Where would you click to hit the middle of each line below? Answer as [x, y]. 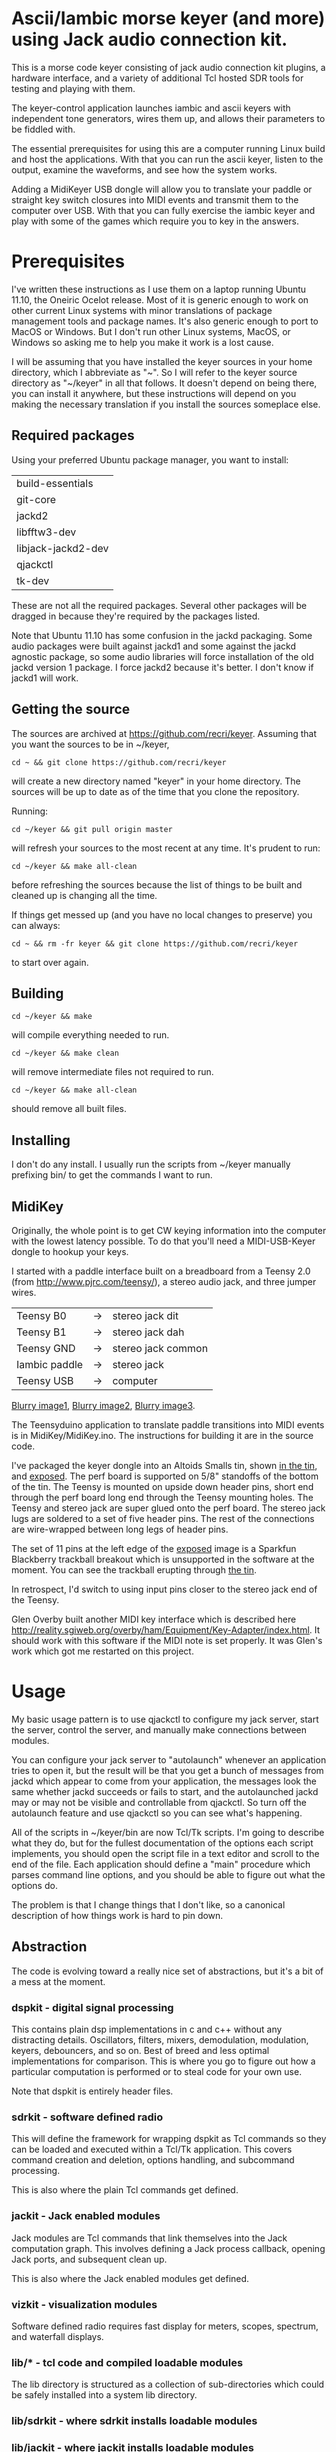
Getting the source [71, 709]
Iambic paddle [50, 1364]
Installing [41, 1140]
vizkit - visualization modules [84, 2304]
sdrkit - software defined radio [87, 2117]
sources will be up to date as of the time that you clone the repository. [155, 791]
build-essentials [55, 483]
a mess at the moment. [58, 1981]
